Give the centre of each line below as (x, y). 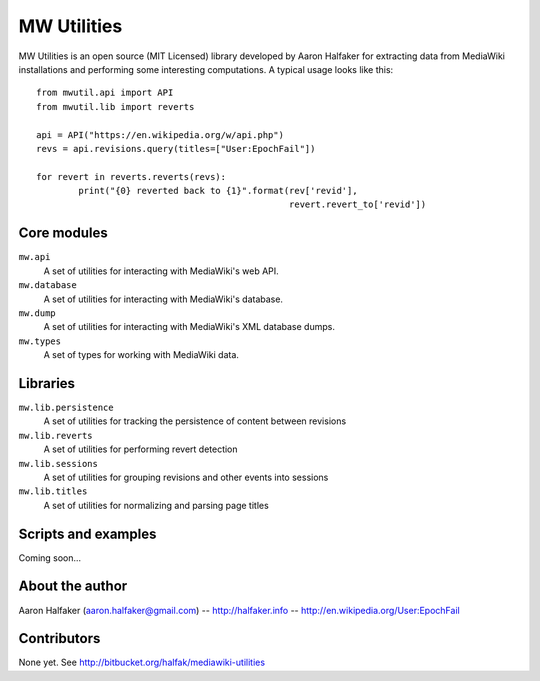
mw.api (34, 257)
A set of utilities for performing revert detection (141, 449)
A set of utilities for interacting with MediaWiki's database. (163, 299)
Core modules (63, 233)
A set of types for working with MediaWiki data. (141, 355)
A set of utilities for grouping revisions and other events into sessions (186, 477)
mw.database (47, 285)
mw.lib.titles (53, 491)
